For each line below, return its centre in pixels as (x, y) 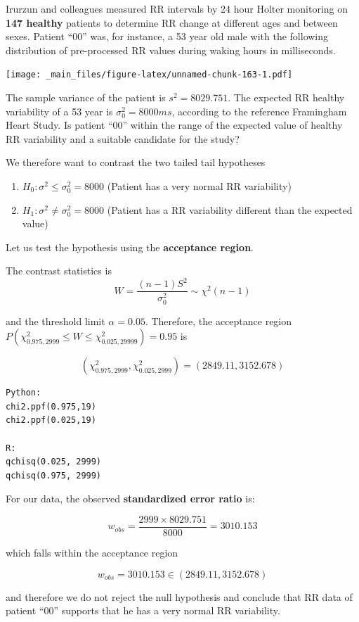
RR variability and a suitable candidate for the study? (123, 138)
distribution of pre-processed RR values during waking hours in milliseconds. (171, 50)
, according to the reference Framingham (259, 111)
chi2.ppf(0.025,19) (51, 420)
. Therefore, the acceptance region (218, 320)
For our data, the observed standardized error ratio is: (130, 499)
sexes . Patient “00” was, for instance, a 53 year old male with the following (167, 36)
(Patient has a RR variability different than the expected (230, 209)
